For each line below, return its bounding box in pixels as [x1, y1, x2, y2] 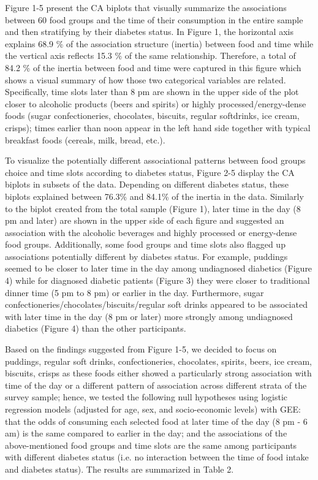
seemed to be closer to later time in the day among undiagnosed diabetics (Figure [5, 262, 312, 275]
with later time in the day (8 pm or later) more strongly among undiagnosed [5, 310, 293, 322]
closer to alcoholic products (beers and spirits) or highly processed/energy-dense [5, 97, 306, 110]
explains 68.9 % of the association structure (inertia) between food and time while [5, 37, 314, 50]
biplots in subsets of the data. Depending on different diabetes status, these [5, 178, 289, 191]
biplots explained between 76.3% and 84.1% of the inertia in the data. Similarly [5, 189, 304, 202]
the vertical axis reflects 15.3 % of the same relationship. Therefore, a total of [5, 49, 296, 62]
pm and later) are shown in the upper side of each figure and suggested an [5, 214, 284, 227]
